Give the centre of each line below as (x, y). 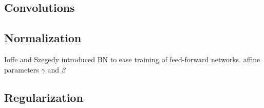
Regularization (44, 97)
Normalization (43, 38)
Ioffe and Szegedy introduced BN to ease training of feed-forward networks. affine (132, 59)
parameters (22, 69)
